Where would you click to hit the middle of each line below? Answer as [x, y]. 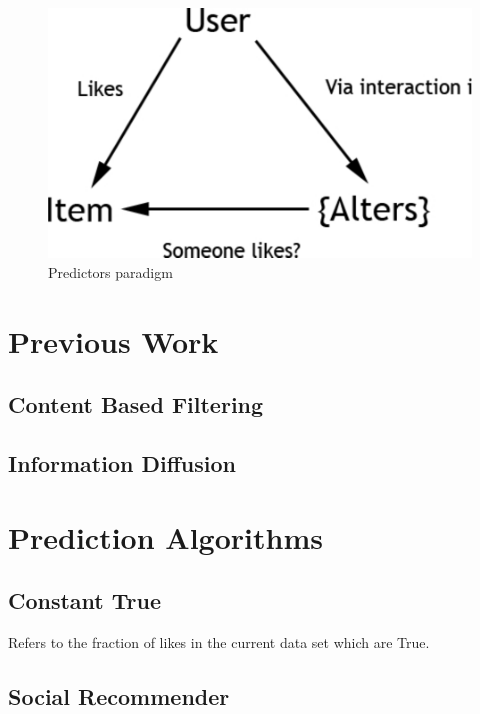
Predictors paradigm [110, 271]
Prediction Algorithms [165, 536]
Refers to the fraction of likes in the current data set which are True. [219, 642]
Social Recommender [119, 696]
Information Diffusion [122, 463]
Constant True [85, 600]
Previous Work [113, 340]
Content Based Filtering [136, 404]
